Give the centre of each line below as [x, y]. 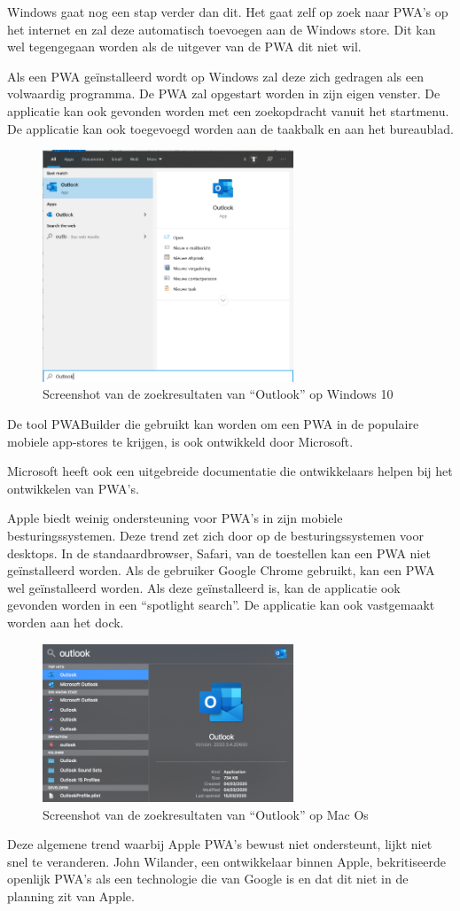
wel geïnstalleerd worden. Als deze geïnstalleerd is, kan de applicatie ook [204, 587]
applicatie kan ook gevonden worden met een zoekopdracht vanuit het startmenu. [228, 110]
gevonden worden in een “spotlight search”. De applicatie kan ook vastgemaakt [221, 605]
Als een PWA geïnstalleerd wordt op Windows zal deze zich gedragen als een [215, 76]
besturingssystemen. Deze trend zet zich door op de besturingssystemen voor [215, 536]
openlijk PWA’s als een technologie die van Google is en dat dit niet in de [208, 879]
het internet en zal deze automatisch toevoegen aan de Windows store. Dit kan [222, 29]
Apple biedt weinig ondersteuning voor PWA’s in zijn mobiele [175, 518]
